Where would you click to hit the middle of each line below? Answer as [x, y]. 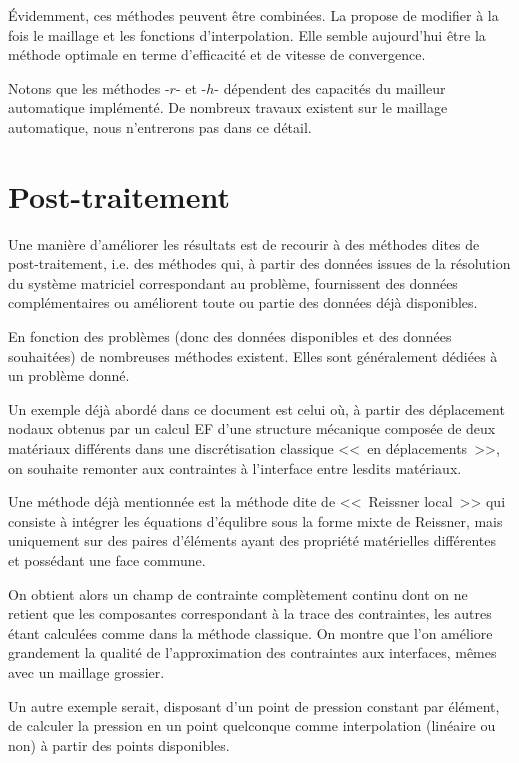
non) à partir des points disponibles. [119, 744]
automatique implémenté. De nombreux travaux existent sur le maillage [228, 107]
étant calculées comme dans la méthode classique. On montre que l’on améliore [250, 632]
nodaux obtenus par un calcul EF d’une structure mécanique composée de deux [252, 428]
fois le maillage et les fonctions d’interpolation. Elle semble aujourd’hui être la [247, 34]
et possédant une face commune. [107, 560]
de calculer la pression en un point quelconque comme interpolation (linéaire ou [252, 725]
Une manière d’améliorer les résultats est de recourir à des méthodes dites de [244, 243]
